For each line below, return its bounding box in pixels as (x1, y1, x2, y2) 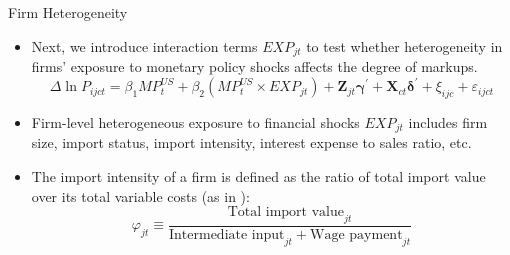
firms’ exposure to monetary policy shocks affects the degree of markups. (31, 56, 478, 77)
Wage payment (310, 228, 403, 242)
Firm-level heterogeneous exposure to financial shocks (31, 111, 360, 132)
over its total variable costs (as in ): (31, 185, 250, 206)
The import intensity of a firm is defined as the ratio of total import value (31, 165, 486, 186)
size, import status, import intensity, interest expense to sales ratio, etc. (31, 132, 472, 153)
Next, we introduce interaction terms (31, 35, 258, 56)
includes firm (408, 111, 488, 132)
